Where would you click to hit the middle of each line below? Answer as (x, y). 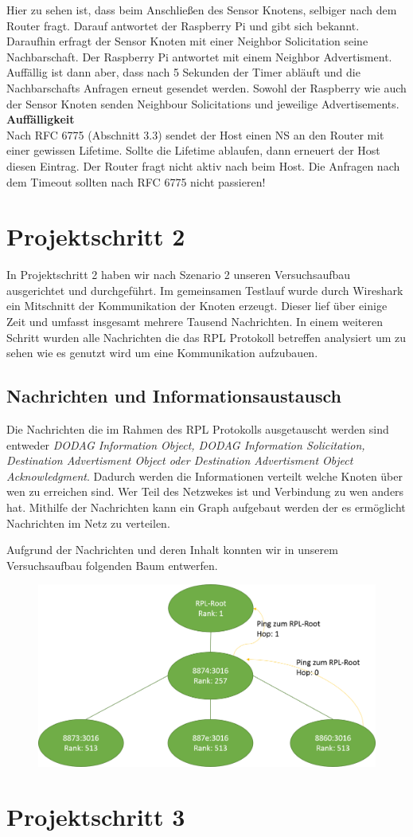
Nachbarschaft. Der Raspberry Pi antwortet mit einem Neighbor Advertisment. (199, 56)
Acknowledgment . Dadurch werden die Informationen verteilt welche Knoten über (205, 475)
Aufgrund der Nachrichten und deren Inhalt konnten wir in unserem (172, 550)
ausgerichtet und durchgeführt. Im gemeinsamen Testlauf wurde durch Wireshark (205, 290)
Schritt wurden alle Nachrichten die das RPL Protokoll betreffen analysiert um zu (206, 337)
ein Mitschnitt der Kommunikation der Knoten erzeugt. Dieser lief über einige (197, 306)
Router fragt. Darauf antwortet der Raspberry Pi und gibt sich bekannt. (183, 25)
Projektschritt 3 (96, 817)
